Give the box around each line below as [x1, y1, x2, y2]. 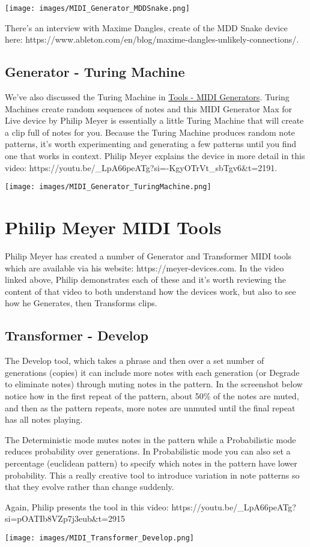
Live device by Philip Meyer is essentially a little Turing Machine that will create [5, 114, 304, 127]
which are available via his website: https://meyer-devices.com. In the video [5, 261, 284, 274]
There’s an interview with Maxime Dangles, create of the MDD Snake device [5, 21, 288, 34]
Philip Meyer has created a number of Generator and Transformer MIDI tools [5, 249, 292, 262]
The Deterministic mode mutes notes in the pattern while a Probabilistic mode [5, 433, 296, 446]
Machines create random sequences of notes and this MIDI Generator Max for [5, 102, 293, 115]
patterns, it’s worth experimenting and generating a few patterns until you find [5, 138, 297, 150]
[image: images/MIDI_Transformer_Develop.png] [5, 533, 194, 542]
